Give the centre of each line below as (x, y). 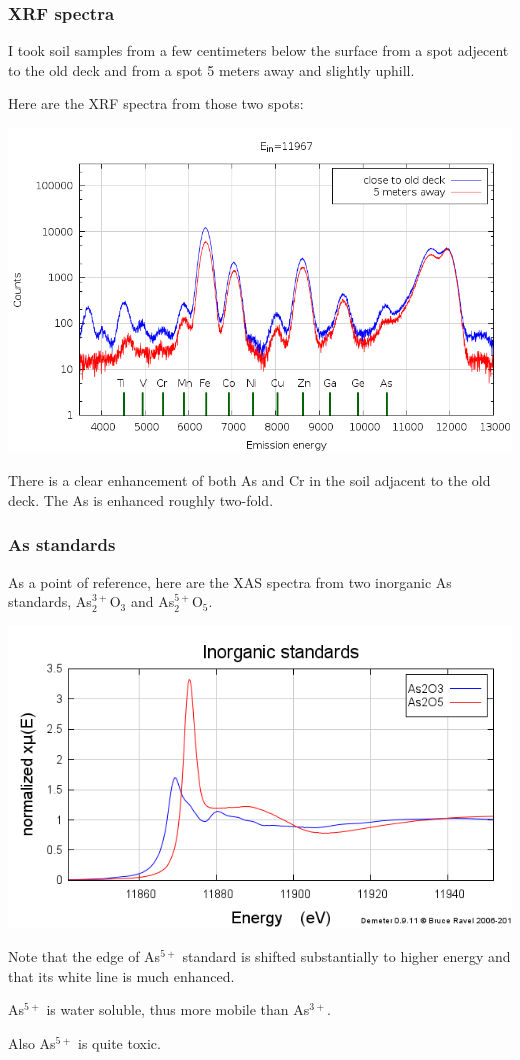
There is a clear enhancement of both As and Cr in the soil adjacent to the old (249, 480)
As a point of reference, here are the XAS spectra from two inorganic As (230, 581)
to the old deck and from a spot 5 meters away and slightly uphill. (211, 69)
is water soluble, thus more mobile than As (178, 1009)
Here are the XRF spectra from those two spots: (156, 103)
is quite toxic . (119, 1042)
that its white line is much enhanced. (121, 975)
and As (152, 601)
